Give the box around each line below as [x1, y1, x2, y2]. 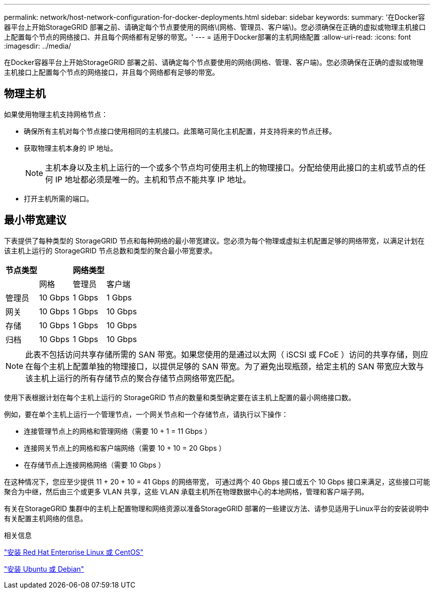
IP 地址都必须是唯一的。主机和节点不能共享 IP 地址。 [55, 174, 251, 184]
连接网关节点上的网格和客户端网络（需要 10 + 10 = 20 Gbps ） [24, 443, 226, 452]
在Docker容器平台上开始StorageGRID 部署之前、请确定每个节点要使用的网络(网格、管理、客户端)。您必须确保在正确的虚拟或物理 [4, 58, 424, 66]
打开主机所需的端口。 [24, 194, 93, 203]
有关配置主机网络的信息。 [4, 514, 87, 523]
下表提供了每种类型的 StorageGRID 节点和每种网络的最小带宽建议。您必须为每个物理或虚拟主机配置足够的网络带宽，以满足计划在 [4, 236, 425, 245]
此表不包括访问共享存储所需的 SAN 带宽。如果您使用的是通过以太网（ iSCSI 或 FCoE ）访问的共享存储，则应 [25, 349, 429, 359]
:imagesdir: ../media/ [4, 42, 71, 50]
